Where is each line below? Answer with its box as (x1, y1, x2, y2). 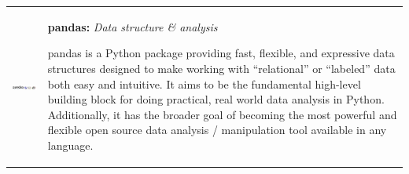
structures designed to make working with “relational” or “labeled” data (47, 60, 396, 76)
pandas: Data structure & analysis (47, 18, 218, 34)
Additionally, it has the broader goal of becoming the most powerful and (47, 106, 397, 122)
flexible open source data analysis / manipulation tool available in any (47, 121, 387, 138)
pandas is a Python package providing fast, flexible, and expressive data (47, 45, 395, 61)
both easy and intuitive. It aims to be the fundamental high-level (47, 75, 361, 92)
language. (47, 136, 94, 153)
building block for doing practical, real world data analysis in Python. (47, 91, 385, 107)
